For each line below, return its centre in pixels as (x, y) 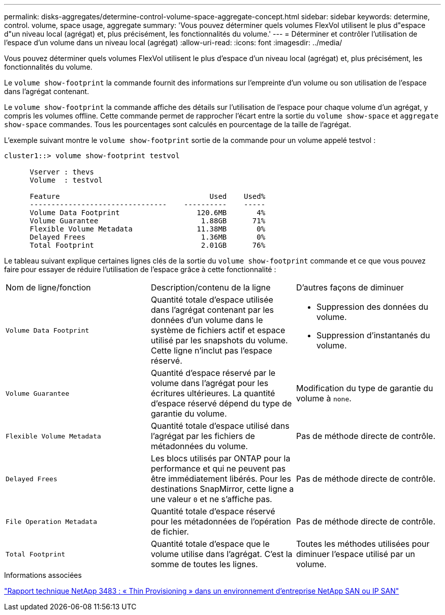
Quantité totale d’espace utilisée (212, 300)
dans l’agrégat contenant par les (212, 310)
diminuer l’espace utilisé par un (355, 554)
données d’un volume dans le (207, 320)
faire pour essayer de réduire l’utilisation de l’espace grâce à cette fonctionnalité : (140, 269)
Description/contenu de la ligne (211, 287)
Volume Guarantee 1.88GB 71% (148, 221)
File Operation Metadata (52, 521)
